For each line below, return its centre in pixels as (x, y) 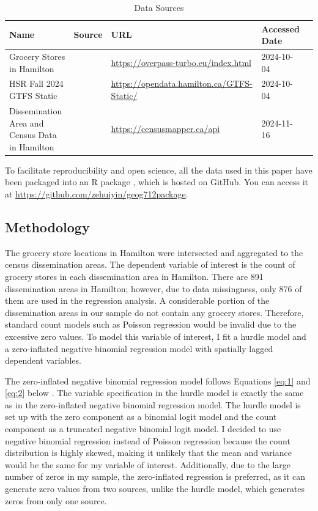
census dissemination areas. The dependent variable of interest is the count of (150, 264)
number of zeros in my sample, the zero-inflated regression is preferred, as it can (155, 476)
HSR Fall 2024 (36, 83)
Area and (27, 123)
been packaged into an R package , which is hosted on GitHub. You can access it (157, 182)
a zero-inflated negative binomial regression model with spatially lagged (139, 348)
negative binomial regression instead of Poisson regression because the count (148, 440)
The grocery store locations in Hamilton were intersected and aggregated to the (154, 252)
